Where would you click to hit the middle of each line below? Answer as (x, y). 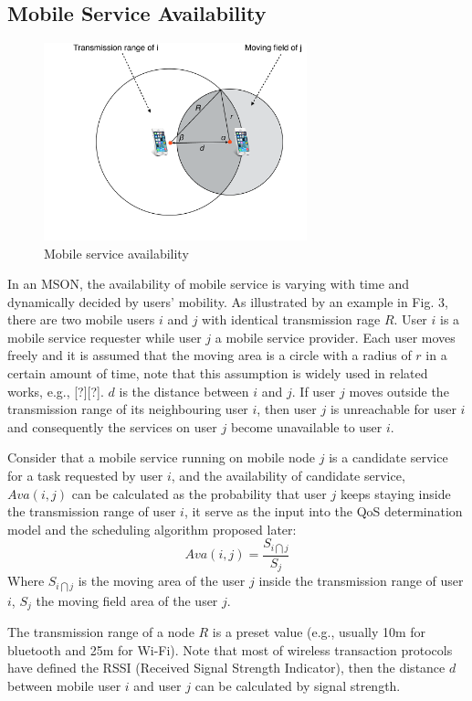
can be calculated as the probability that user (199, 493)
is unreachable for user (393, 409)
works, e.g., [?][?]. (56, 391)
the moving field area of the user (127, 600)
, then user (287, 409)
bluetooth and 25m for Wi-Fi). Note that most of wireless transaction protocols (230, 649)
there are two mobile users (81, 319)
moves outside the (399, 391)
